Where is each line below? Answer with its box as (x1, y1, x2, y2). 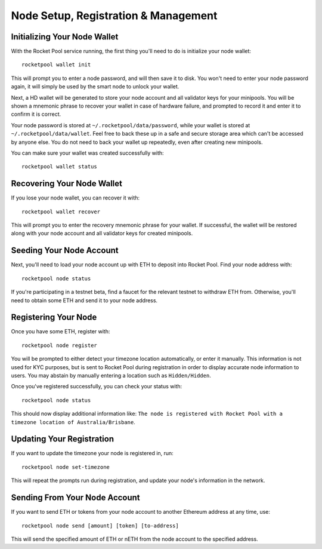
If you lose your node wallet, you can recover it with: (11, 194, 140, 201)
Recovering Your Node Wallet (11, 179, 122, 189)
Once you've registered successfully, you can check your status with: (11, 383, 182, 390)
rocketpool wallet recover (21, 208, 101, 215)
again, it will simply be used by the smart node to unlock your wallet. (11, 83, 179, 90)
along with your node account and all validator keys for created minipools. (11, 230, 193, 237)
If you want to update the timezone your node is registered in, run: (11, 450, 174, 457)
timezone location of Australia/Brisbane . (11, 418, 135, 425)
